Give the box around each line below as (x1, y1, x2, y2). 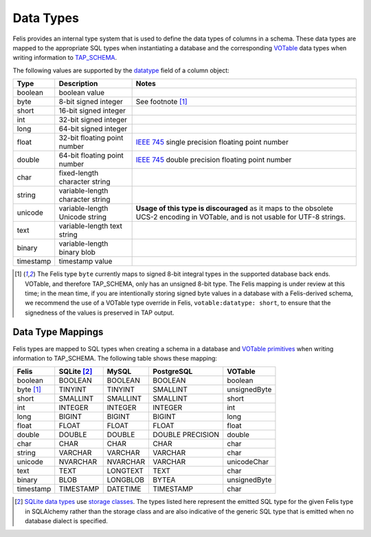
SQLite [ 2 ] (58, 367, 93, 377)
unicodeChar (227, 457, 269, 467)
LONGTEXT (106, 466, 144, 476)
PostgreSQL (152, 367, 193, 377)
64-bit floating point (58, 151, 124, 160)
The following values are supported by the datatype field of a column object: (12, 66, 229, 74)
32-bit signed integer (58, 115, 127, 125)
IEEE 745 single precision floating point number (135, 138, 289, 147)
